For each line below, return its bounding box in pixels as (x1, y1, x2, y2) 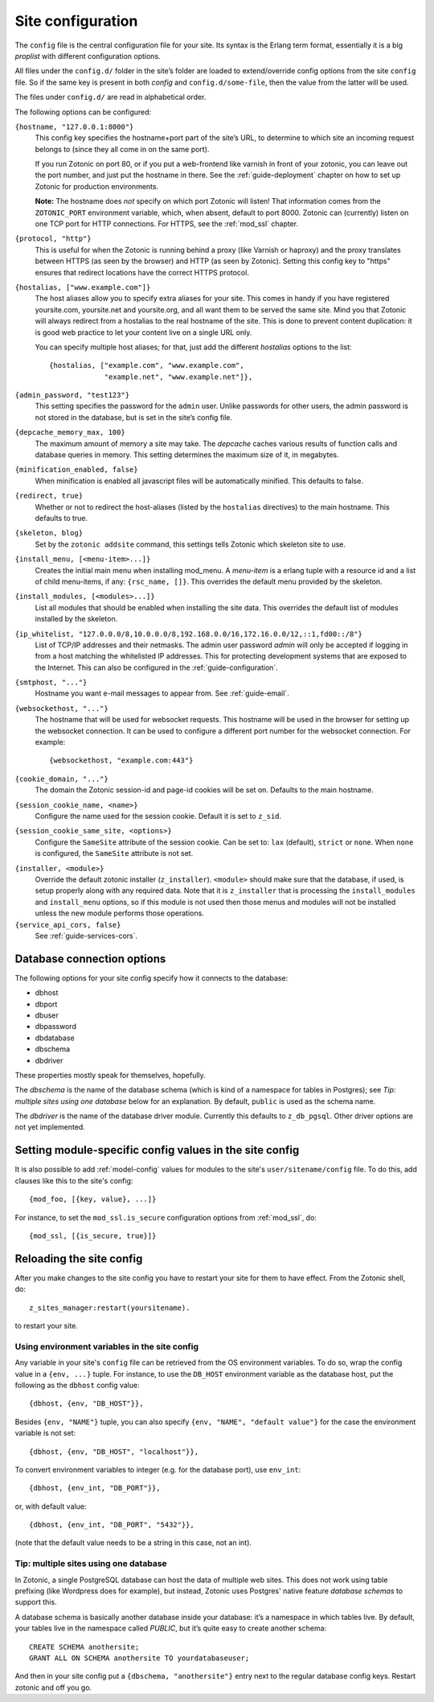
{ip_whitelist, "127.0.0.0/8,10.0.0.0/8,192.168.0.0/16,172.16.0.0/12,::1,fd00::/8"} (14, 629, 363, 638)
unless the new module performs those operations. (35, 908, 204, 918)
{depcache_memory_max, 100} (14, 428, 126, 437)
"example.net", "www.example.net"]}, (104, 372, 253, 382)
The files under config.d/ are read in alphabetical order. (14, 93, 207, 102)
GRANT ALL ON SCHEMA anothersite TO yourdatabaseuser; (29, 1653, 250, 1663)
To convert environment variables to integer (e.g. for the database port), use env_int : (14, 1464, 301, 1474)
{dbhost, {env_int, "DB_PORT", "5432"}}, (29, 1520, 194, 1530)
